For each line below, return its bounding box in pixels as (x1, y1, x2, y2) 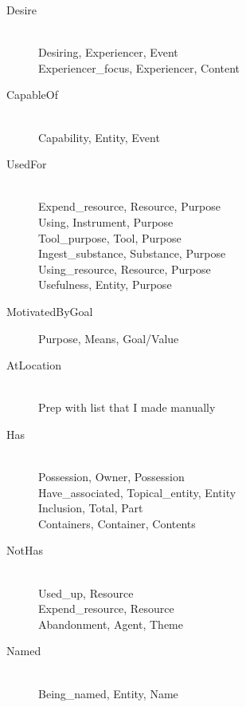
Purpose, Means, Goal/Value (38, 330, 179, 346)
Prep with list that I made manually (38, 399, 216, 416)
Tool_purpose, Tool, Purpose (38, 229, 182, 246)
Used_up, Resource (38, 584, 134, 601)
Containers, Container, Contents (38, 515, 196, 531)
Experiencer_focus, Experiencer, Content (38, 59, 240, 76)
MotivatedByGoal (6, 302, 93, 319)
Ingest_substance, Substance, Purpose (38, 245, 226, 262)
